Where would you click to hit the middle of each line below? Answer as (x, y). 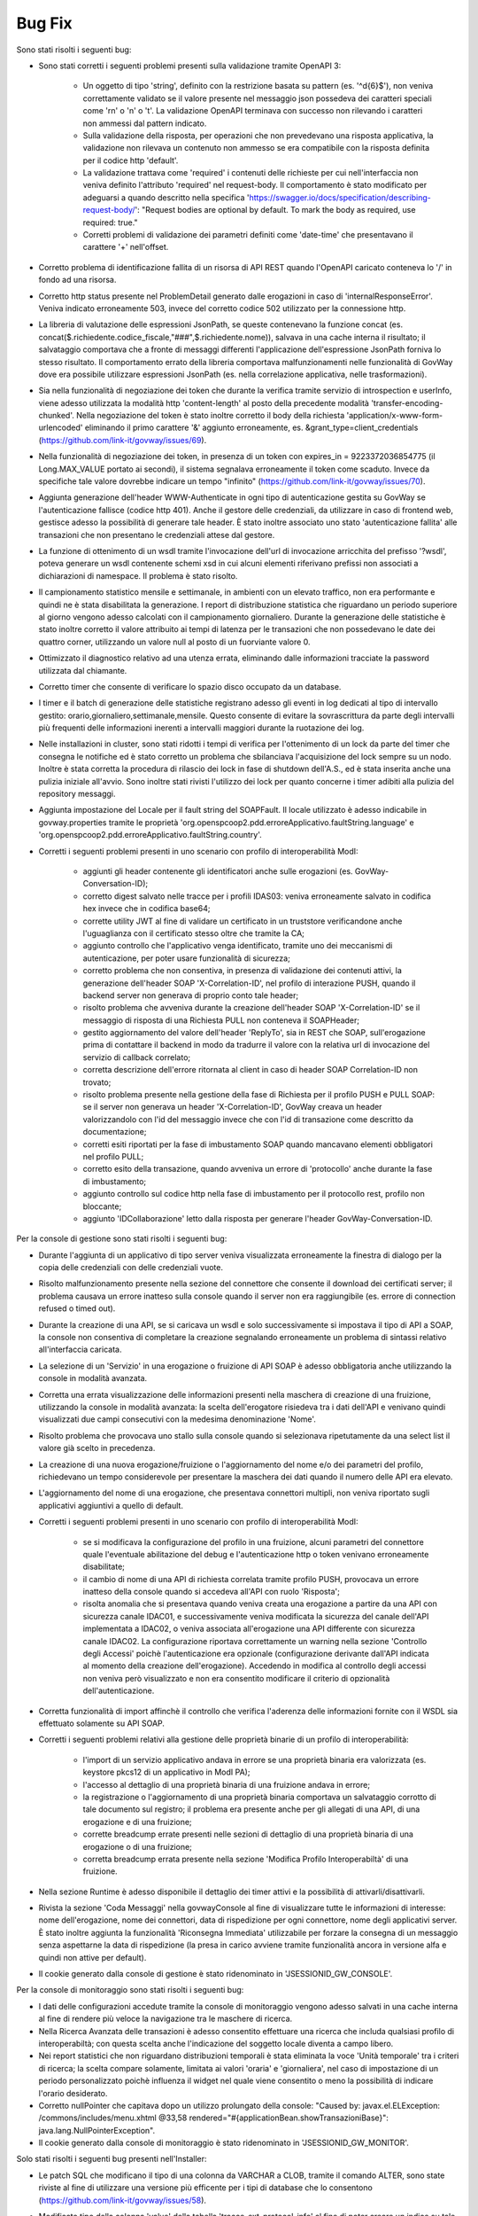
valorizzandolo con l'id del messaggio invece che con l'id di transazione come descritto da (248, 1119)
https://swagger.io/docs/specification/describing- (340, 197)
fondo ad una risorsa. (77, 280)
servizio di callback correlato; (137, 1057)
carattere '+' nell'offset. (126, 247)
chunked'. (57, 416)
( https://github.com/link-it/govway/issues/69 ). (123, 440)
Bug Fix (44, 23)
